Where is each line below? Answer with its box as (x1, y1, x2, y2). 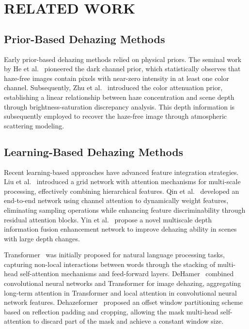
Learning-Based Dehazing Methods (4, 144, 184, 159)
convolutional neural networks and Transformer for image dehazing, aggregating (4, 278, 241, 288)
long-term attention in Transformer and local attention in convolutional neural (4, 287, 237, 298)
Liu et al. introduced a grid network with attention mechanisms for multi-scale (4, 176, 241, 187)
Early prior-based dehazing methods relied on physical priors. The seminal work (4, 54, 242, 64)
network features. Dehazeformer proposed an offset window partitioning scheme (4, 297, 243, 307)
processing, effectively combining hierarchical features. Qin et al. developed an (4, 186, 239, 196)
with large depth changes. (4, 233, 80, 243)
